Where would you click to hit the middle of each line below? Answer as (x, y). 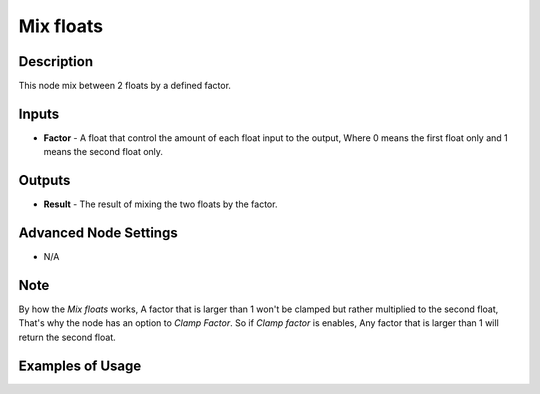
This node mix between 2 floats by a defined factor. (125, 86)
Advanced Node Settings (98, 233)
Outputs (44, 180)
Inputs (39, 113)
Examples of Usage (80, 365)
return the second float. (67, 337)
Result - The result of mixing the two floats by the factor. (160, 204)
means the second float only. (103, 152)
